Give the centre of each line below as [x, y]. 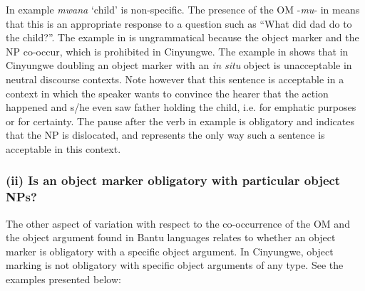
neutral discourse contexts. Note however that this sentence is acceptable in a [175, 79]
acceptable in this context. [63, 148]
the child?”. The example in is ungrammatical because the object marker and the [182, 37]
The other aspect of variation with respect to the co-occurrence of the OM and [178, 223]
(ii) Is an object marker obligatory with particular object [173, 180]
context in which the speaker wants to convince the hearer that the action [167, 93]
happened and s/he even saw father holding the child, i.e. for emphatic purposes [181, 107]
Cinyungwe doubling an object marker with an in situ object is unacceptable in [179, 65]
